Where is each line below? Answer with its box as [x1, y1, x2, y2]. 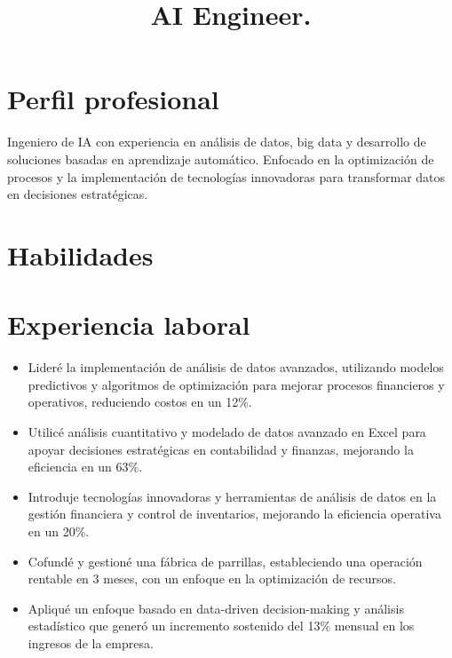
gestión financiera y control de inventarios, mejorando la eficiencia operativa [28, 504, 441, 523]
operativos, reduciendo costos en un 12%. [28, 392, 252, 411]
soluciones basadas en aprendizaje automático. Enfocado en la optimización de [7, 149, 434, 168]
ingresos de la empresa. [28, 633, 154, 652]
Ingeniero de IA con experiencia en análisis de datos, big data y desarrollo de [7, 132, 426, 151]
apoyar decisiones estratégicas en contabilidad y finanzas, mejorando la [28, 440, 414, 458]
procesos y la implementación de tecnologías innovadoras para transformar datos [7, 167, 446, 186]
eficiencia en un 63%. [28, 457, 143, 476]
